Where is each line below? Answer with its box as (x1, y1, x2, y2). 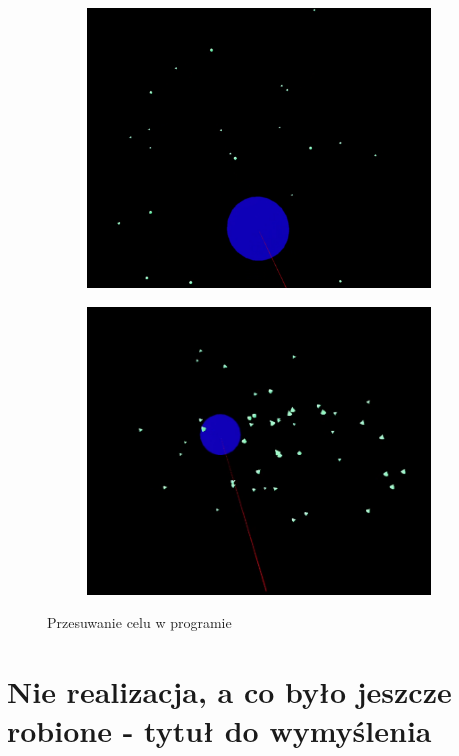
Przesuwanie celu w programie (47, 612, 232, 633)
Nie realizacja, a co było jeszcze (7, 670, 452, 711)
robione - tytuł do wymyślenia (7, 710, 432, 751)
